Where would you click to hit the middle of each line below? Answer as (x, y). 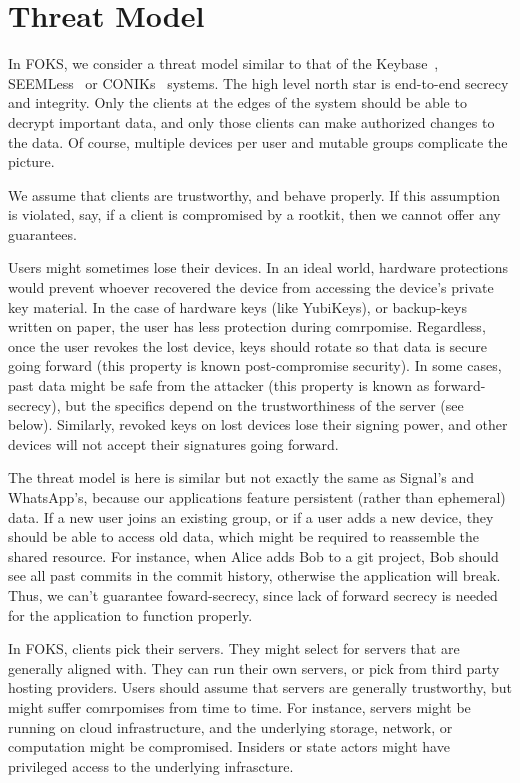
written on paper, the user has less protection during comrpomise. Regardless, (247, 326)
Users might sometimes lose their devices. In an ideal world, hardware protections (258, 267)
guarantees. (42, 233)
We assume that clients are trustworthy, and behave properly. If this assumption (254, 194)
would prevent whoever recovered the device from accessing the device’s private (251, 287)
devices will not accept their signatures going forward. (173, 443)
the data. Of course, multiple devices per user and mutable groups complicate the (258, 141)
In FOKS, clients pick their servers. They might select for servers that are (234, 648)
